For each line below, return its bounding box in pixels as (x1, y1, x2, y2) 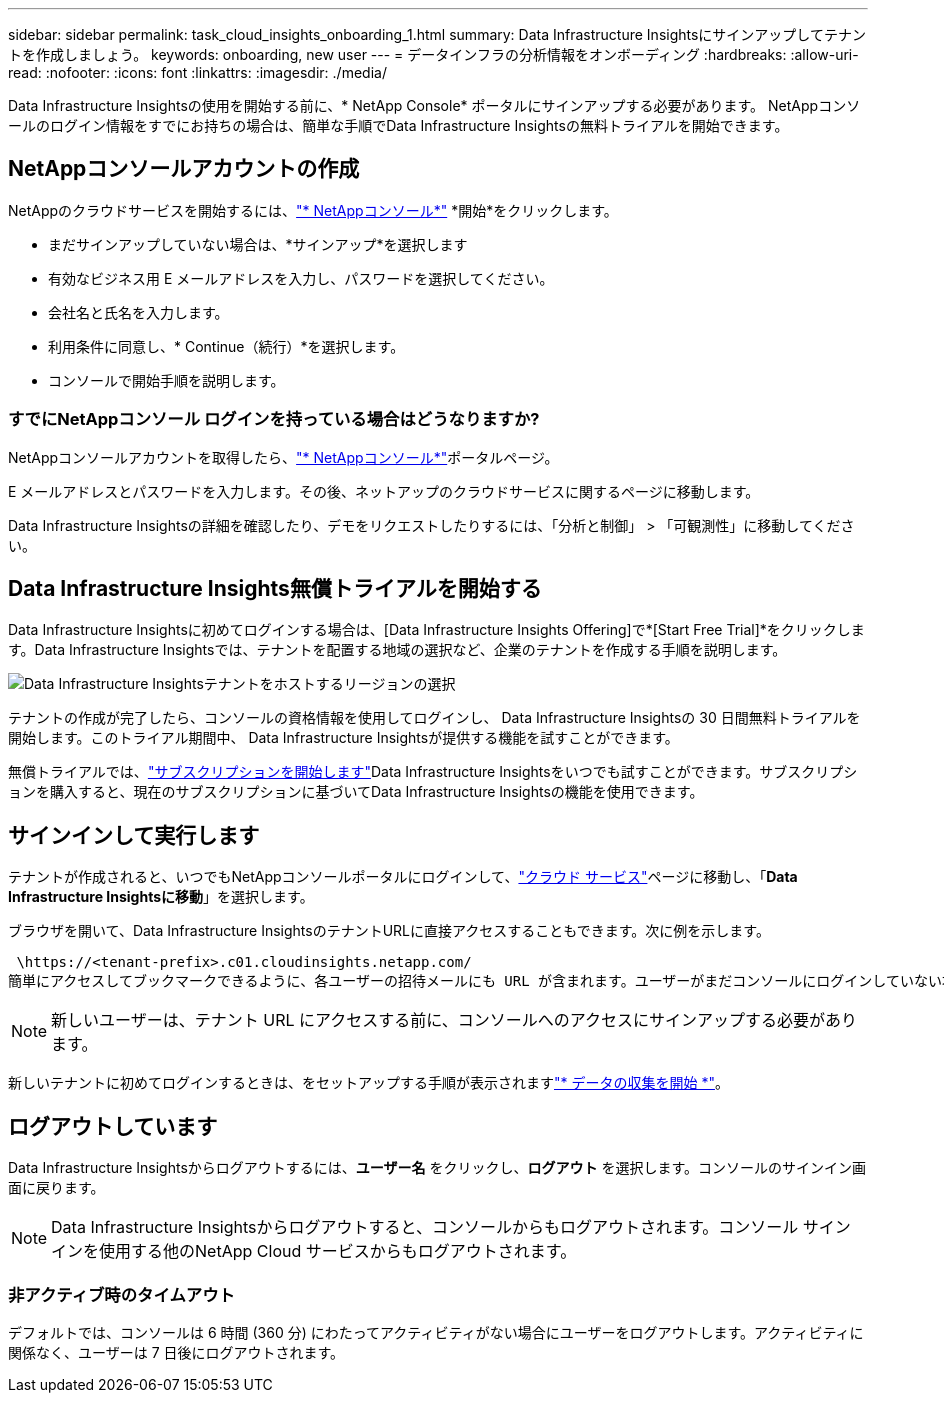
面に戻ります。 (8, 1179, 105, 1197)
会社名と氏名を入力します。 (48, 303, 229, 321)
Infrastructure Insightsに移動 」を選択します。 (8, 888, 314, 906)
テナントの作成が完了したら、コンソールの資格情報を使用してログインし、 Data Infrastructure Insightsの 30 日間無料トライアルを (8, 709, 861, 727)
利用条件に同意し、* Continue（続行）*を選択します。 (48, 337, 405, 355)
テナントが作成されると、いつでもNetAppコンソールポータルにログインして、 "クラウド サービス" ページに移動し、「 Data (8, 868, 798, 886)
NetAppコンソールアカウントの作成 (8, 156, 360, 182)
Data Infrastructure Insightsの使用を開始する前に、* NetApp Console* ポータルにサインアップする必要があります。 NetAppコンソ (8, 97, 861, 114)
